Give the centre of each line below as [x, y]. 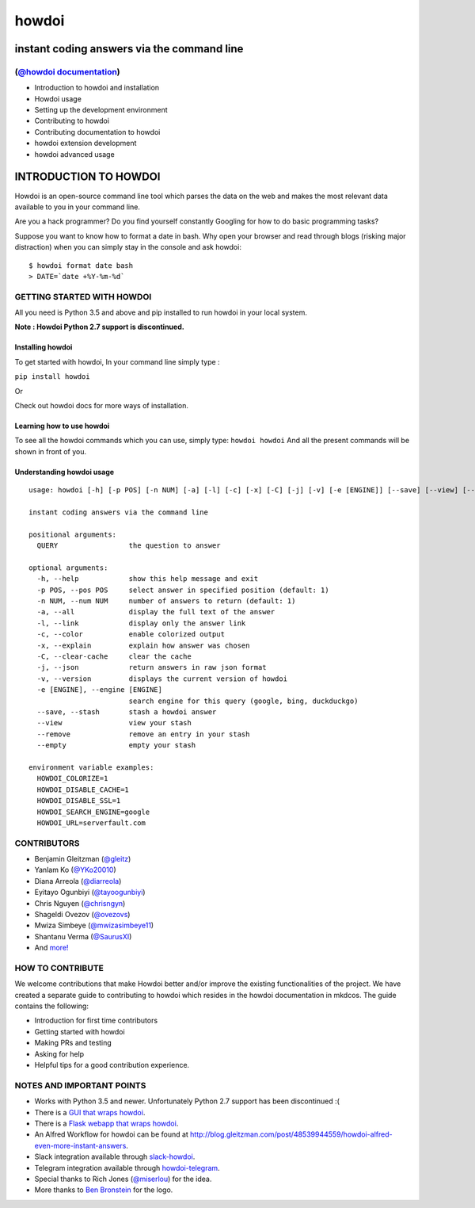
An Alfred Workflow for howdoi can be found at [112, 1134]
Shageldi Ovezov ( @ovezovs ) [82, 914]
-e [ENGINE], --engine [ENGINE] [99, 690]
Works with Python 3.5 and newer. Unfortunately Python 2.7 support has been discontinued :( [187, 1101]
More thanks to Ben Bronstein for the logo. [104, 1190]
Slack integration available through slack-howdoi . [115, 1156]
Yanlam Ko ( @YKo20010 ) [75, 870]
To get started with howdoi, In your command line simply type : [118, 361]
